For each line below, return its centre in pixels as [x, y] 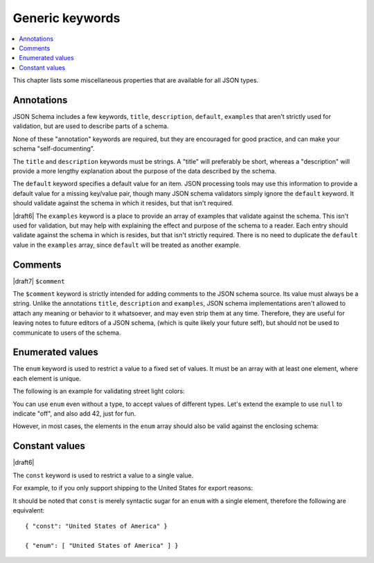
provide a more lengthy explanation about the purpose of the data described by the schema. [145, 171]
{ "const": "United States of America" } [96, 526]
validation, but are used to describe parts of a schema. [91, 126]
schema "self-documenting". [54, 149]
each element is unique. [47, 378]
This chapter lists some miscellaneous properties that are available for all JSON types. [136, 80]
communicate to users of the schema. [67, 333]
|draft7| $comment [39, 281]
